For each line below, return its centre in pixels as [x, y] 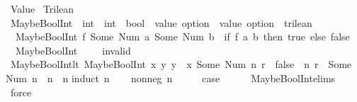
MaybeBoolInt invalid [73, 50]
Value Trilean [42, 8]
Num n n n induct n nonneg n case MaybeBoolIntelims [171, 78]
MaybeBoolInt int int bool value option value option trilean [161, 22]
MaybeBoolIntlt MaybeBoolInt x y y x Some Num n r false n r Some [181, 64]
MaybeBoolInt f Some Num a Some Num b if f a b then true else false [182, 36]
